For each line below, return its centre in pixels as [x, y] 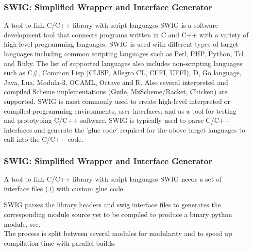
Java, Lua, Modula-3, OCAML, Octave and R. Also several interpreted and [116, 82]
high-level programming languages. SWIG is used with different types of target [121, 44]
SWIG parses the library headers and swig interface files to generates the [112, 205]
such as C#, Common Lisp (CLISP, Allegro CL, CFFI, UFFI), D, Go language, [123, 73]
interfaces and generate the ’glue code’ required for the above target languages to [125, 129]
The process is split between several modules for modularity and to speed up [118, 233]
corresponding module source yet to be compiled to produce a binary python [118, 214]
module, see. [22, 224]
